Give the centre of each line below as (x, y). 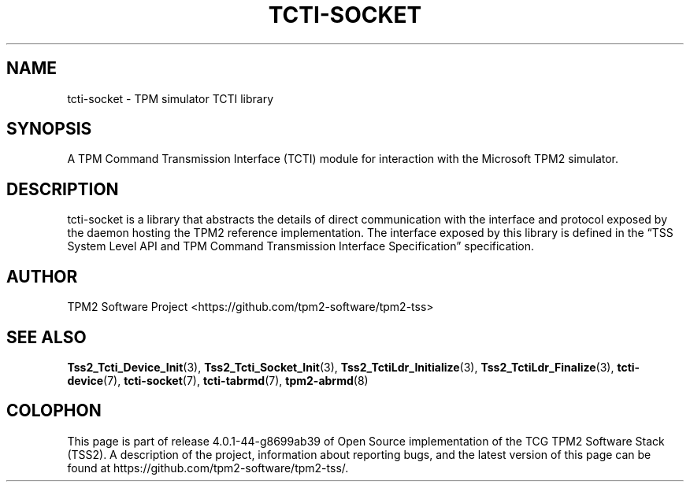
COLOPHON (54, 411)
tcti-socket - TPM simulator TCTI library (171, 98)
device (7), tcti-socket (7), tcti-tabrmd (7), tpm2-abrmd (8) (218, 380)
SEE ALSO (46, 337)
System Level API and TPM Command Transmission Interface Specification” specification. (301, 246)
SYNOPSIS (49, 129)
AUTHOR (42, 276)
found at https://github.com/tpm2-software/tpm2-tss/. (208, 468)
